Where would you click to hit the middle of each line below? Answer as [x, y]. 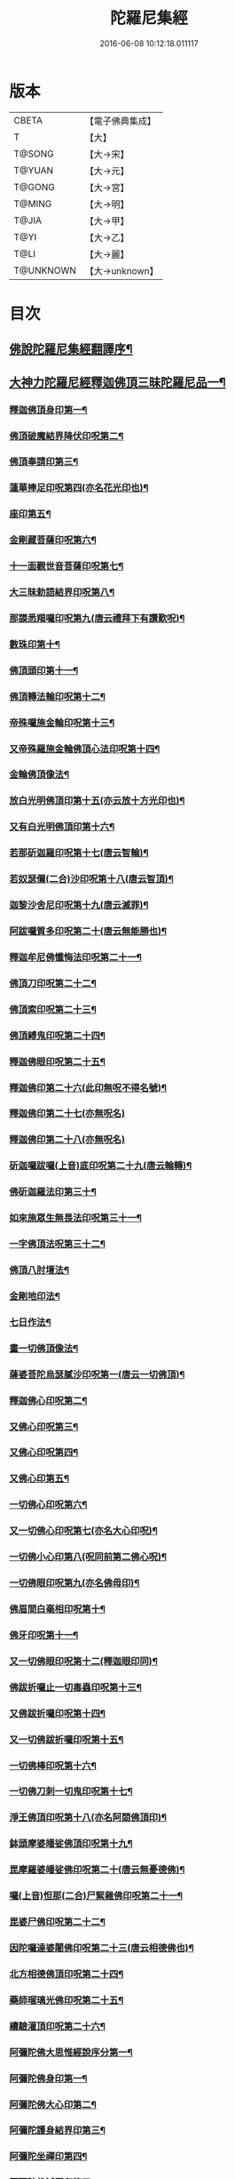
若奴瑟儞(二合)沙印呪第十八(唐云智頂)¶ [92, 879]
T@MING [33, 204]
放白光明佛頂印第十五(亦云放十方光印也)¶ [97, 801]
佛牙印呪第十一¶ [44, 1635]
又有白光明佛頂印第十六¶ [62, 827]
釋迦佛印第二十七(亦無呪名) [67, 1114]
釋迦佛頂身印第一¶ [48, 410]
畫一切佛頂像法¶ [44, 1348]
